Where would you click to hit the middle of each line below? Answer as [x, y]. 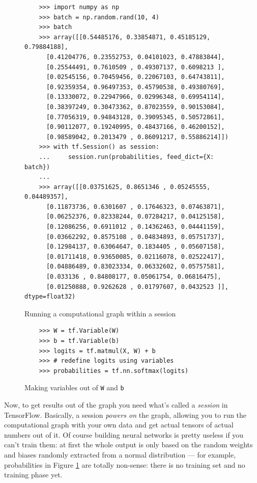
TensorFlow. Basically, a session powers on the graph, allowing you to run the [125, 414]
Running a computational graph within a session [100, 313]
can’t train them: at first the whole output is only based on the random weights [128, 445]
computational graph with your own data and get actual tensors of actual [119, 425]
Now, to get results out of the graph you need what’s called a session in [116, 405]
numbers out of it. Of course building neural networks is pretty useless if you [124, 434]
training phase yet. [33, 475]
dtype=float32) [50, 297]
